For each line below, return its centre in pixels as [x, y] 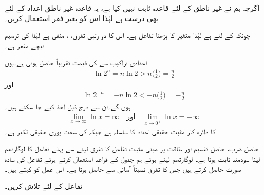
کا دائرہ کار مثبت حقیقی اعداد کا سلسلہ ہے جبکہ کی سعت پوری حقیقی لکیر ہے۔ [110, 131]
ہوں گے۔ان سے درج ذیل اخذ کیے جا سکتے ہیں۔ [68, 106]
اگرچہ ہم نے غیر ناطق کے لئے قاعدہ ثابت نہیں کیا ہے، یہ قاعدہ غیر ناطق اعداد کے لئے [132, 8]
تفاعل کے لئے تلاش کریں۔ [44, 186]
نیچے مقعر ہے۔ [25, 45]
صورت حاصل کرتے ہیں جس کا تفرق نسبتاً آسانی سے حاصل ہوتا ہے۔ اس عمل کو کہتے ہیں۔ [123, 169]
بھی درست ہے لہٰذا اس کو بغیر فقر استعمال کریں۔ [81, 18]
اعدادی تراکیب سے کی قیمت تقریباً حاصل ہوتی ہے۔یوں [76, 62]
